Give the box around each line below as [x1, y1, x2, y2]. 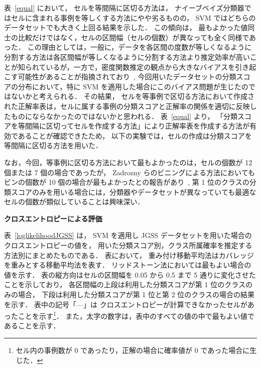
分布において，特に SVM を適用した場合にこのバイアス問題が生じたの [18, 81, 248, 91]
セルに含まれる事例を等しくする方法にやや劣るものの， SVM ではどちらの [11, 12, 256, 23]
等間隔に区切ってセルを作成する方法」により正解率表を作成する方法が [18, 120, 250, 131]
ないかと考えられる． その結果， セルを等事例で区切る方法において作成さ [11, 91, 254, 101]
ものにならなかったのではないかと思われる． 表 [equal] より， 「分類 [11, 110, 238, 121]
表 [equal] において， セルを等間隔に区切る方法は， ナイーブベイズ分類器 [4, 3, 244, 13]
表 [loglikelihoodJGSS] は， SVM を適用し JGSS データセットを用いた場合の [4, 230, 252, 240]
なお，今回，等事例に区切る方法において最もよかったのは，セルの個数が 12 [4, 157, 252, 167]
